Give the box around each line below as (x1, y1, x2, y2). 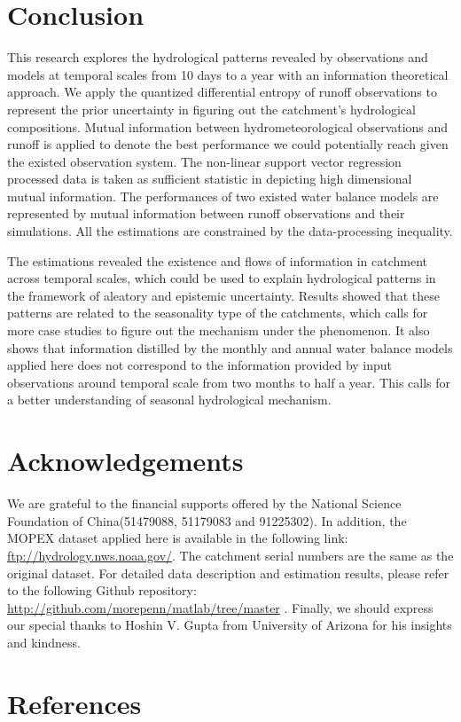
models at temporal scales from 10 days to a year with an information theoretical (7, 65, 449, 83)
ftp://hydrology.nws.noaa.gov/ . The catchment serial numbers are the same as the (7, 545, 454, 564)
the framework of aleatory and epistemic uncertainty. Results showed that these (7, 286, 440, 304)
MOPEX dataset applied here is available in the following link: (7, 529, 348, 547)
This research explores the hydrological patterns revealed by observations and (7, 48, 428, 67)
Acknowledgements (7, 443, 244, 479)
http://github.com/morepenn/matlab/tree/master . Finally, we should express (7, 598, 434, 616)
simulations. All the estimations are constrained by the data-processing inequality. (7, 222, 453, 240)
